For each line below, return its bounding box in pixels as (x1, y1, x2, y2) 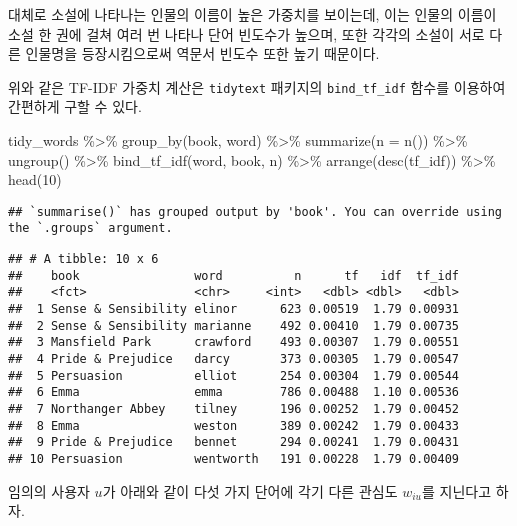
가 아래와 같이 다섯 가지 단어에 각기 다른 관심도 (102, 480, 398, 501)
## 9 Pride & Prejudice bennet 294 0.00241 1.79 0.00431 (8, 435, 460, 450)
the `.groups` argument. (8, 221, 173, 236)
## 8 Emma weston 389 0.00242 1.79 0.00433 (8, 418, 460, 433)
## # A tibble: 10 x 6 (8, 252, 159, 267)
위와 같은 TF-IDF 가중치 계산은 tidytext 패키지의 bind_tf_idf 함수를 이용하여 (8, 76, 506, 97)
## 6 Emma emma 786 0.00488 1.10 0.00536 (8, 385, 460, 400)
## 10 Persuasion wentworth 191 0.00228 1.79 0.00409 (8, 452, 460, 466)
